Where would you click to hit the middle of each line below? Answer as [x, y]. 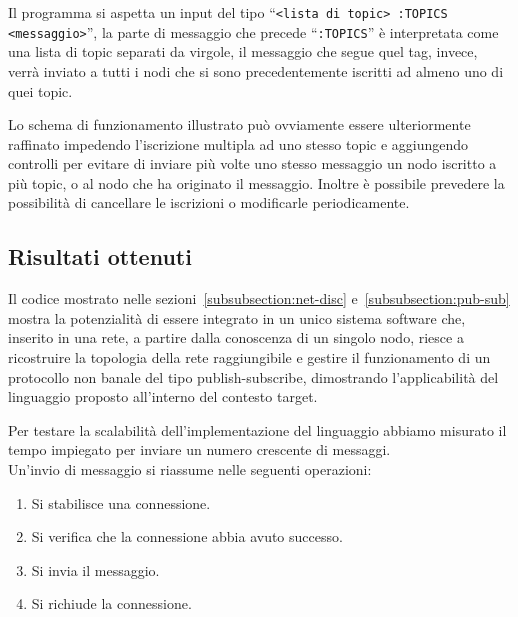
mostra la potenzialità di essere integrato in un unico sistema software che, [237, 317]
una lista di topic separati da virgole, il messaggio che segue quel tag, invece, [243, 51]
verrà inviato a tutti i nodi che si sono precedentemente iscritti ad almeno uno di [256, 70]
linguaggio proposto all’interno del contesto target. [163, 396]
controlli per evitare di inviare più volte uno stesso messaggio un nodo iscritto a [252, 163]
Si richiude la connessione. [111, 603]
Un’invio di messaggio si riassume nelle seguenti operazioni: [190, 469]
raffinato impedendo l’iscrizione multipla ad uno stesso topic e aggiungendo [238, 143]
